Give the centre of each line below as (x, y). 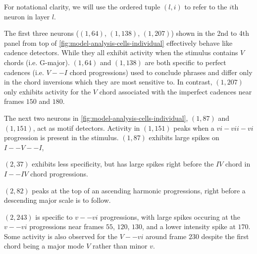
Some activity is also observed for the (61, 236)
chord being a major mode (44, 246)
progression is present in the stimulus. (61, 137)
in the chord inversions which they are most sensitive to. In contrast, (108, 82)
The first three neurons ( (42, 33)
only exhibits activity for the (48, 91)
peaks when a (194, 127)
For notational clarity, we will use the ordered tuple (82, 6)
